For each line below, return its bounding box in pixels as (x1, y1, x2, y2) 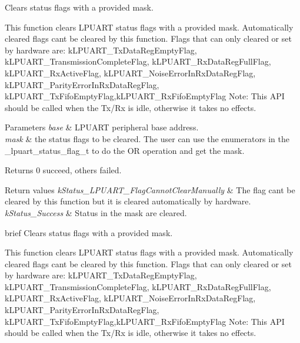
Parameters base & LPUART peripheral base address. (5, 121, 199, 133)
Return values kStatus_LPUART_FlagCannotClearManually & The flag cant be (5, 183, 295, 196)
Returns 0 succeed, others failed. (5, 164, 122, 176)
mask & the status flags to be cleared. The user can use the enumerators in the (5, 132, 290, 144)
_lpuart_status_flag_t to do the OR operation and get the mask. (5, 144, 245, 156)
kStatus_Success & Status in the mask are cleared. (5, 206, 187, 218)
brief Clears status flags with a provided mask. (5, 226, 173, 238)
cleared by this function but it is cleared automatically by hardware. (5, 195, 251, 207)
